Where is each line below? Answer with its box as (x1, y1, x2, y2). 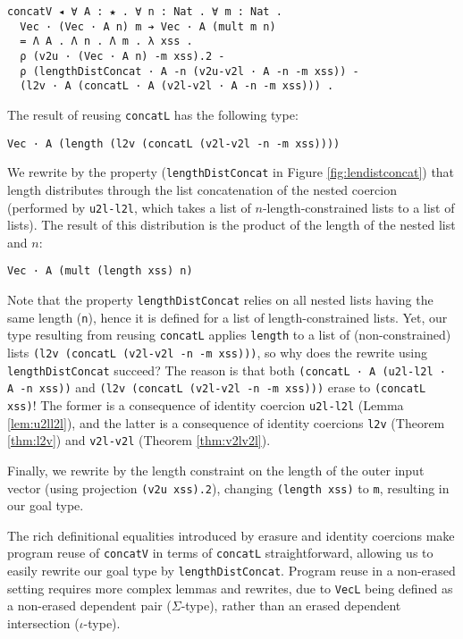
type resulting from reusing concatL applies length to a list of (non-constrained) (7, 325, 451, 344)
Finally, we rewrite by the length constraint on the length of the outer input (7, 460, 425, 479)
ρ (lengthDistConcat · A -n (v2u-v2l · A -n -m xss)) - (20, 64, 359, 78)
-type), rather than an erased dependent (181, 596, 401, 615)
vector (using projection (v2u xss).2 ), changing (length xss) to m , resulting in (7, 478, 450, 497)
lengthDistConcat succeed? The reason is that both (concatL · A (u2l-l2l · (7, 360, 446, 379)
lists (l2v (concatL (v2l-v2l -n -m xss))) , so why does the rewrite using (7, 342, 427, 361)
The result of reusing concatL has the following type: (7, 105, 299, 123)
